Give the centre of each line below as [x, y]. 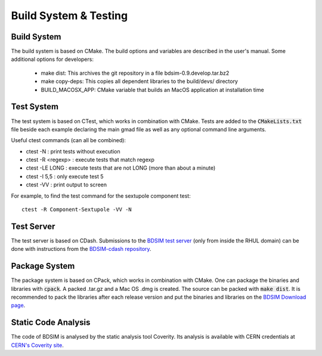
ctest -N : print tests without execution [73, 151]
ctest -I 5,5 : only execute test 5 [65, 176]
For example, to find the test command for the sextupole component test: [101, 196]
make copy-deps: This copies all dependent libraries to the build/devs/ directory [140, 81]
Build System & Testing [69, 16]
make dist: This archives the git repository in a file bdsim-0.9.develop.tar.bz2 [135, 73]
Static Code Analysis [51, 323]
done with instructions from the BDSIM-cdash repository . [81, 249]
